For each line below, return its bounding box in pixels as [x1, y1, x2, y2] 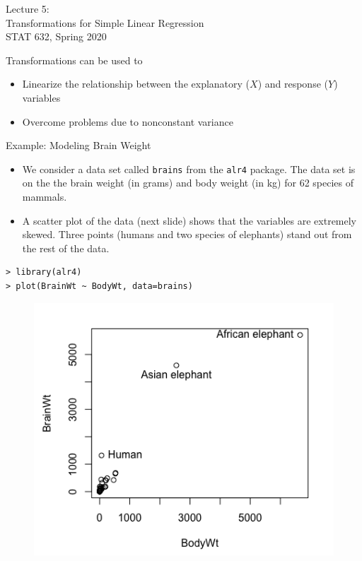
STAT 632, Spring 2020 [6, 29, 107, 44]
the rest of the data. [22, 240, 110, 255]
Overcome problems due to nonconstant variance [22, 114, 233, 129]
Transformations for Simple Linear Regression [6, 15, 204, 30]
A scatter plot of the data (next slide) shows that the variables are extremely [22, 213, 357, 228]
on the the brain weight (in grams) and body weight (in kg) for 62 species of [22, 175, 354, 190]
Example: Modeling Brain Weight [6, 138, 151, 153]
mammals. [22, 189, 67, 203]
